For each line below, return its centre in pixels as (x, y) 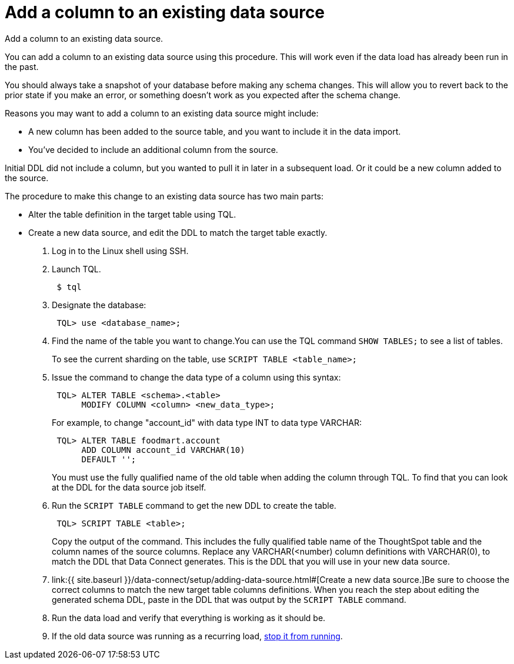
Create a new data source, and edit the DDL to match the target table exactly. (178, 232)
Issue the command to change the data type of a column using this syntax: (196, 377)
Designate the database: (99, 305)
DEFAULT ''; (109, 459)
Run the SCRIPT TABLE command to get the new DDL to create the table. (194, 505)
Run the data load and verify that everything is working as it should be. (189, 618)
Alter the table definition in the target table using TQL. (132, 214)
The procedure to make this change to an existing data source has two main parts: (164, 196)
